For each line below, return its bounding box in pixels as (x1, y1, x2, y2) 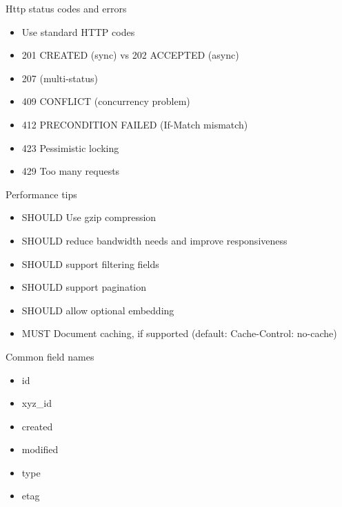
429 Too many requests (21, 164, 120, 178)
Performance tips (6, 186, 77, 201)
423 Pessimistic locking (21, 140, 119, 155)
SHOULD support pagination (21, 280, 147, 294)
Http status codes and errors (6, 1, 127, 15)
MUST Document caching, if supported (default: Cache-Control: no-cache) (21, 326, 337, 341)
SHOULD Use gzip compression (21, 210, 157, 224)
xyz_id (21, 396, 52, 410)
